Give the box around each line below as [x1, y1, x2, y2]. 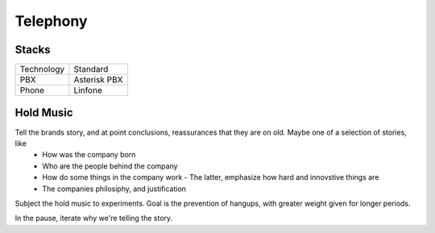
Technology [19, 64, 65, 75]
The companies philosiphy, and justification [42, 184, 187, 193]
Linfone [73, 85, 102, 96]
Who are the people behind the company [42, 161, 178, 171]
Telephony [14, 12, 88, 30]
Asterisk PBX [73, 74, 123, 85]
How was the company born [42, 150, 136, 160]
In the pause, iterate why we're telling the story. [14, 214, 173, 223]
